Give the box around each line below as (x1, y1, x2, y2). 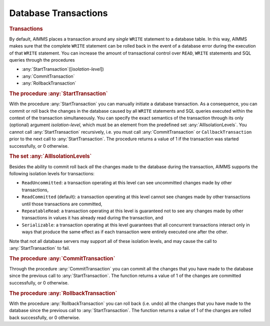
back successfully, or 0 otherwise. (9, 314, 80, 320)
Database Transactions (9, 8, 108, 19)
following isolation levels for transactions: (9, 170, 95, 176)
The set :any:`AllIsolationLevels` (9, 153, 92, 160)
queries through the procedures (9, 57, 75, 63)
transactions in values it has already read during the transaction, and (21, 215, 163, 221)
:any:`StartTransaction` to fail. (9, 245, 70, 251)
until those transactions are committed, (21, 201, 102, 207)
